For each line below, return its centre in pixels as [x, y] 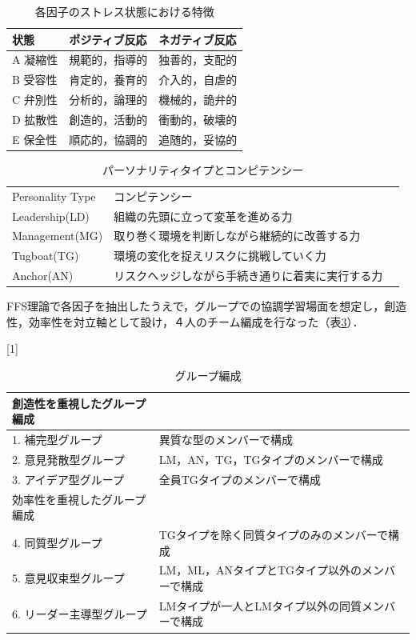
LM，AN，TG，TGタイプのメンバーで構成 [271, 459]
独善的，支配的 [198, 60]
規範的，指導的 [108, 60]
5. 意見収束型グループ [68, 578]
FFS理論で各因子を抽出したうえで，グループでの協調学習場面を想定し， [196, 306]
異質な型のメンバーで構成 [226, 440]
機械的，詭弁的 [198, 100]
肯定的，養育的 [108, 80]
